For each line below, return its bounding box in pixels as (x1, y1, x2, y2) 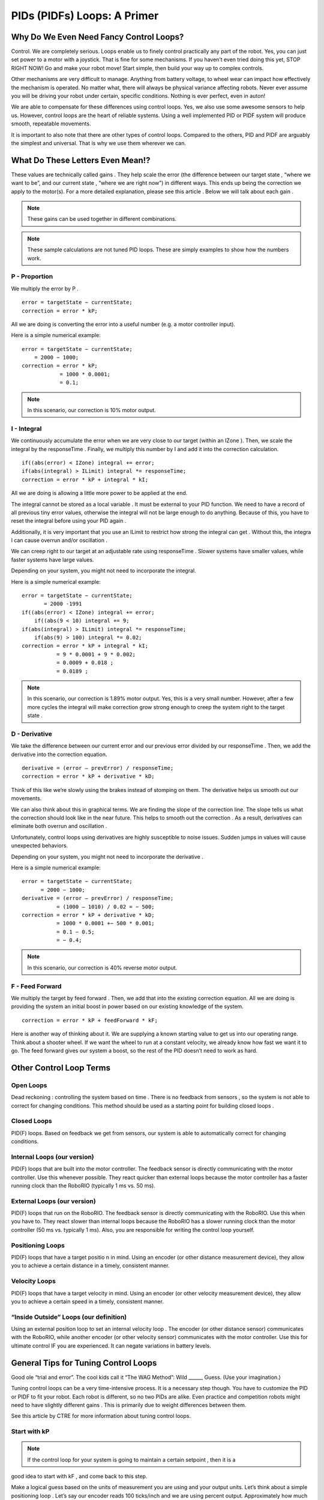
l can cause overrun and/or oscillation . (11, 537, 108, 544)
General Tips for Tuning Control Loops (11, 1358, 157, 1368)
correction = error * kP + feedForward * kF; (22, 1017, 158, 1024)
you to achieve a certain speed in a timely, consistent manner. (11, 1298, 164, 1305)
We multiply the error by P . (11, 285, 79, 292)
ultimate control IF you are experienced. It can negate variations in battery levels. (11, 1342, 211, 1349)
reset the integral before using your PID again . (11, 517, 127, 524)
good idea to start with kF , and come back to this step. (11, 1473, 148, 1480)
